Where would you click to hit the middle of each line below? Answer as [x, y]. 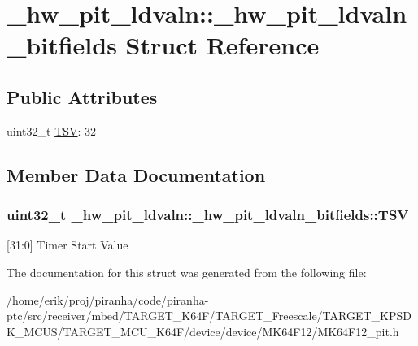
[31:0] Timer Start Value [67, 245]
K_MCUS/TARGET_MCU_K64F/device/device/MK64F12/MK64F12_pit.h [203, 331]
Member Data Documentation [136, 174]
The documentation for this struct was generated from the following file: [187, 272]
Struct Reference [222, 45]
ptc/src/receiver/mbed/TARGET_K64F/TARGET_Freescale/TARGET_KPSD [209, 316]
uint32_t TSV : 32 [52, 130]
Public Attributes [82, 96]
